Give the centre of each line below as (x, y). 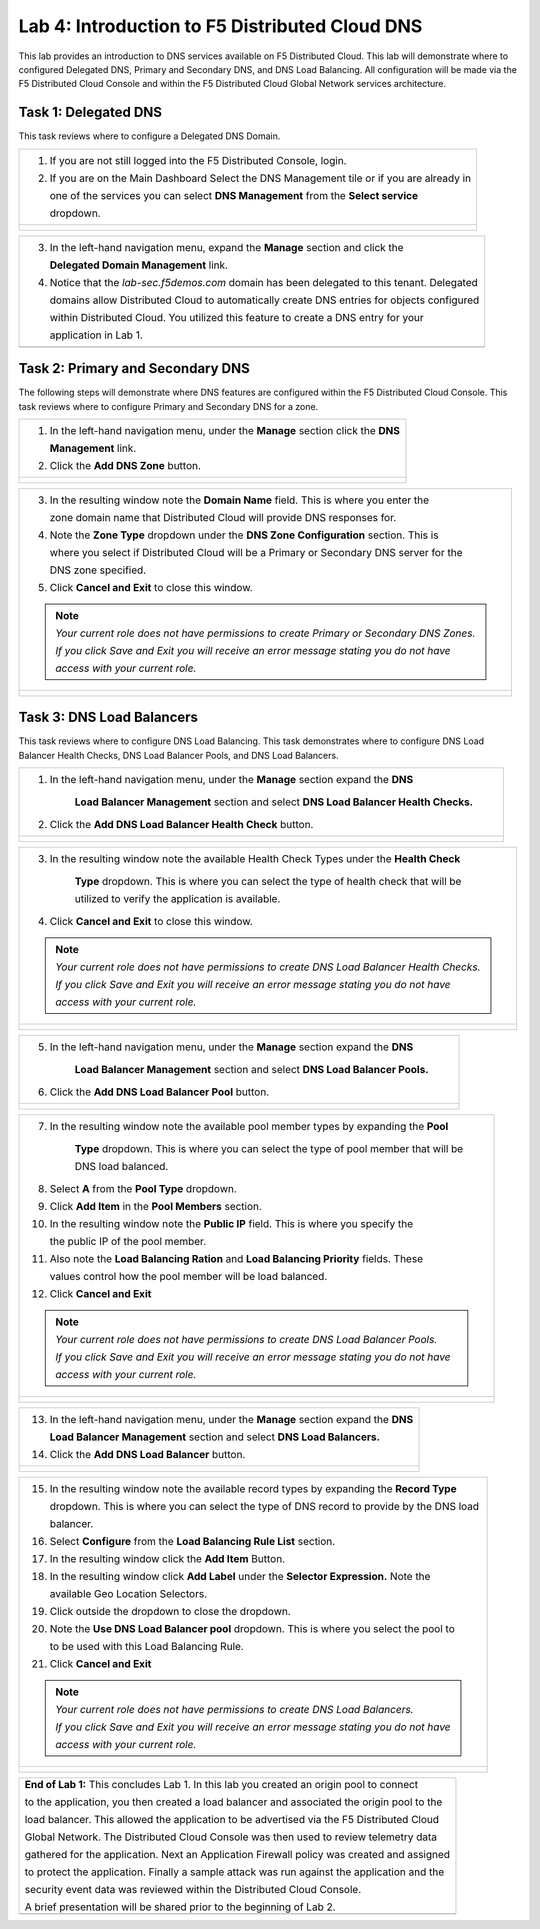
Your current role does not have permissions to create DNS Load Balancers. (234, 1710)
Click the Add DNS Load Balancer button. (147, 1455)
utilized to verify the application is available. (177, 899)
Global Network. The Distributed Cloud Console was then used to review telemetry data (230, 1837)
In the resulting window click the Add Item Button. (167, 1559)
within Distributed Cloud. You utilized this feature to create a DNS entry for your (236, 317)
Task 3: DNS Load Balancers (108, 717)
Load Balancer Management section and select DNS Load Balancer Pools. (251, 1070)
